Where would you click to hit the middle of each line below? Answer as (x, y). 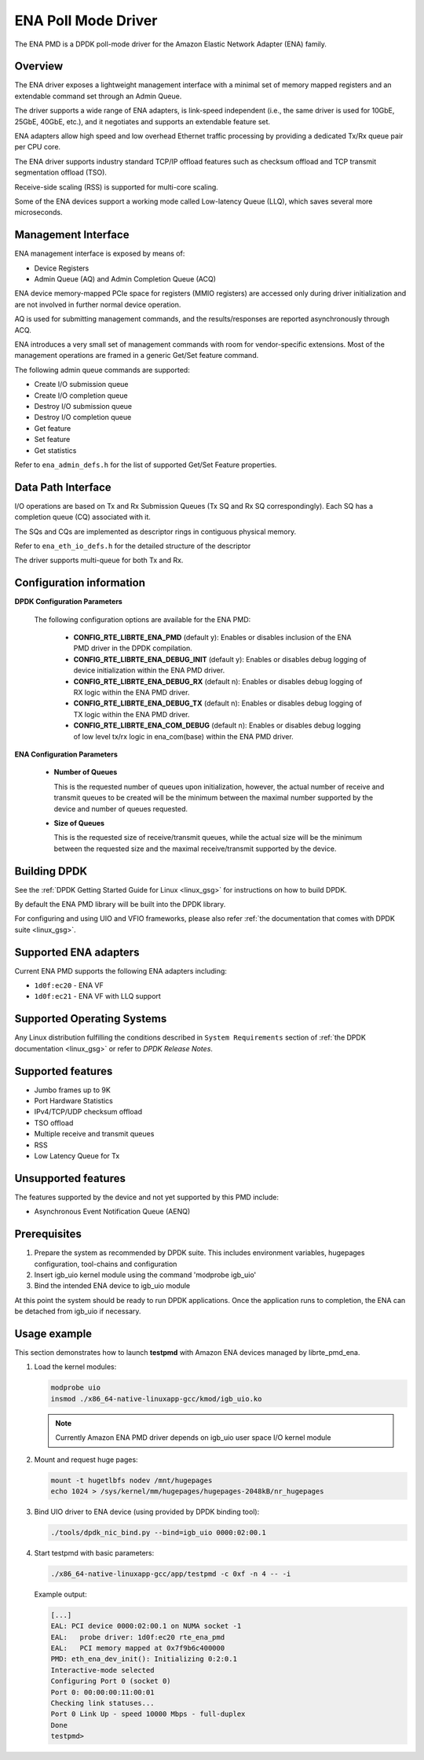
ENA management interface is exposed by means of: (100, 254)
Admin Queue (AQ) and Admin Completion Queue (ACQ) (125, 279)
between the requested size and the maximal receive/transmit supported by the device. (195, 849)
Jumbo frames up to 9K (73, 1090)
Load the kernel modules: (75, 1367)
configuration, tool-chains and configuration (106, 1264)
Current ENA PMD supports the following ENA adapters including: (121, 970)
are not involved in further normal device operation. (98, 304)
